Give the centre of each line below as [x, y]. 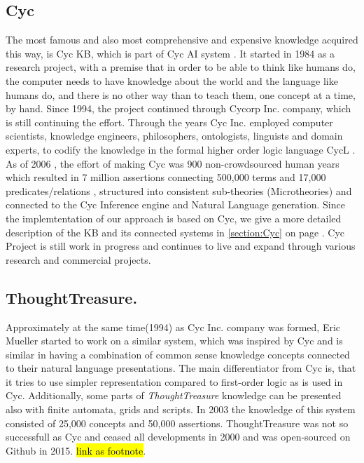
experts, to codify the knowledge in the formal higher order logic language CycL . [181, 149]
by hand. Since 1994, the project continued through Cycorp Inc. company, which [178, 108]
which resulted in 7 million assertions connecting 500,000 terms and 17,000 [166, 177]
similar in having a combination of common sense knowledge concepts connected [178, 354]
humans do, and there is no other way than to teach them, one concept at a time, [181, 94]
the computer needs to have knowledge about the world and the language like [172, 80]
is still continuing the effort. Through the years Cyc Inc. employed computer [169, 122]
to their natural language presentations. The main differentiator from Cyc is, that [181, 368]
